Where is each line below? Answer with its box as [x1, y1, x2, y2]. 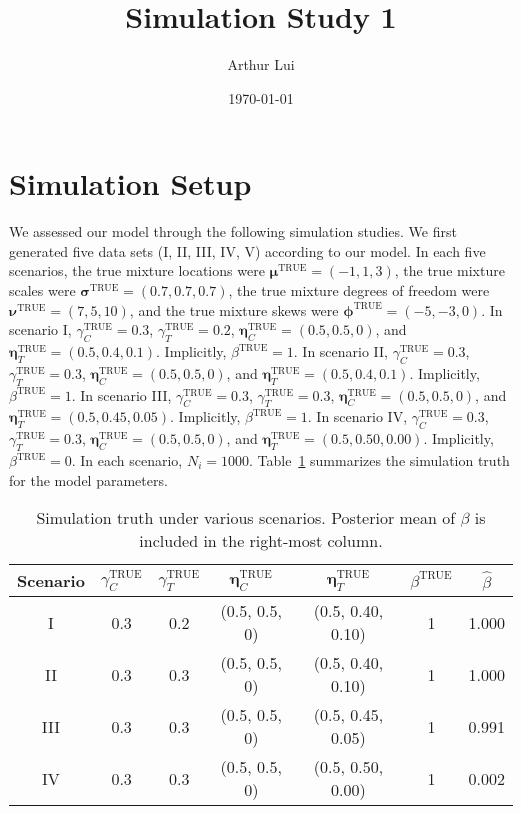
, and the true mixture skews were [129, 299, 339, 320]
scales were [9, 280, 76, 301]
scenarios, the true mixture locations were [9, 260, 265, 281]
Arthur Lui [227, 54, 295, 75]
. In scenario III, [71, 384, 172, 405]
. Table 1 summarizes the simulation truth [248, 450, 510, 470]
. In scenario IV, [307, 406, 408, 427]
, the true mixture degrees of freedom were [228, 280, 490, 301]
